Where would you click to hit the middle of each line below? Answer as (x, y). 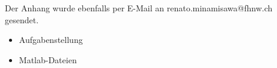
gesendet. (22, 19)
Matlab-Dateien (48, 59)
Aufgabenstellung (51, 40)
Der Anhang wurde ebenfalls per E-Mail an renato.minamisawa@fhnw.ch (139, 8)
